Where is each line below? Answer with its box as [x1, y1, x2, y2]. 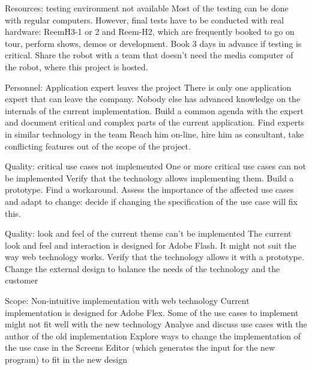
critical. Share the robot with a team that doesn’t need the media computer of [5, 49, 293, 61]
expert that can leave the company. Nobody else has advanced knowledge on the [5, 92, 301, 105]
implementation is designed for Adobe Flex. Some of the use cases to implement [5, 306, 299, 318]
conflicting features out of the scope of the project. [5, 139, 191, 152]
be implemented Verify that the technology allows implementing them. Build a [5, 171, 294, 184]
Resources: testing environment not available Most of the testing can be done [5, 2, 289, 14]
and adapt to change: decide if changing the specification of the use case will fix [5, 195, 298, 207]
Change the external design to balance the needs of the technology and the [5, 262, 280, 274]
